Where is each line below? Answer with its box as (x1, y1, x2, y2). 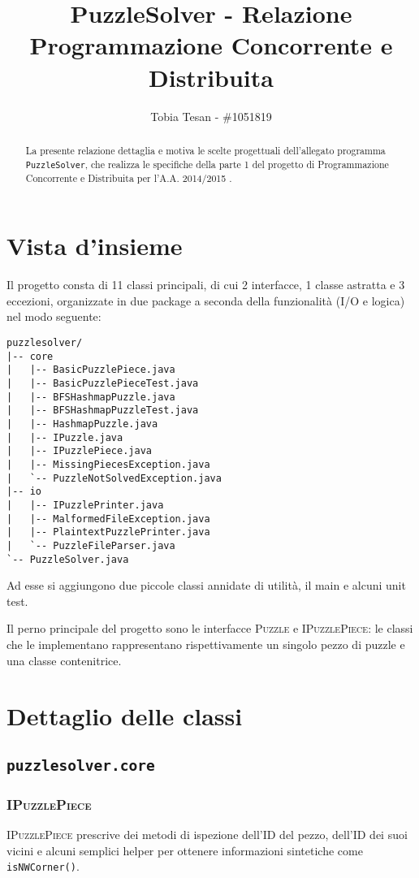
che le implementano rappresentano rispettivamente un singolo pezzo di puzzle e (6, 636, 405, 652)
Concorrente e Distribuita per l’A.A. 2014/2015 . (25, 171, 232, 184)
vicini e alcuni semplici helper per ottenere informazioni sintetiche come (6, 841, 363, 859)
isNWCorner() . (6, 858, 80, 875)
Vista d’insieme (6, 229, 183, 262)
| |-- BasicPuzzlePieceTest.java (6, 378, 199, 390)
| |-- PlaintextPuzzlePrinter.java (6, 526, 210, 538)
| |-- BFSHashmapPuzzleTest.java (6, 404, 199, 417)
